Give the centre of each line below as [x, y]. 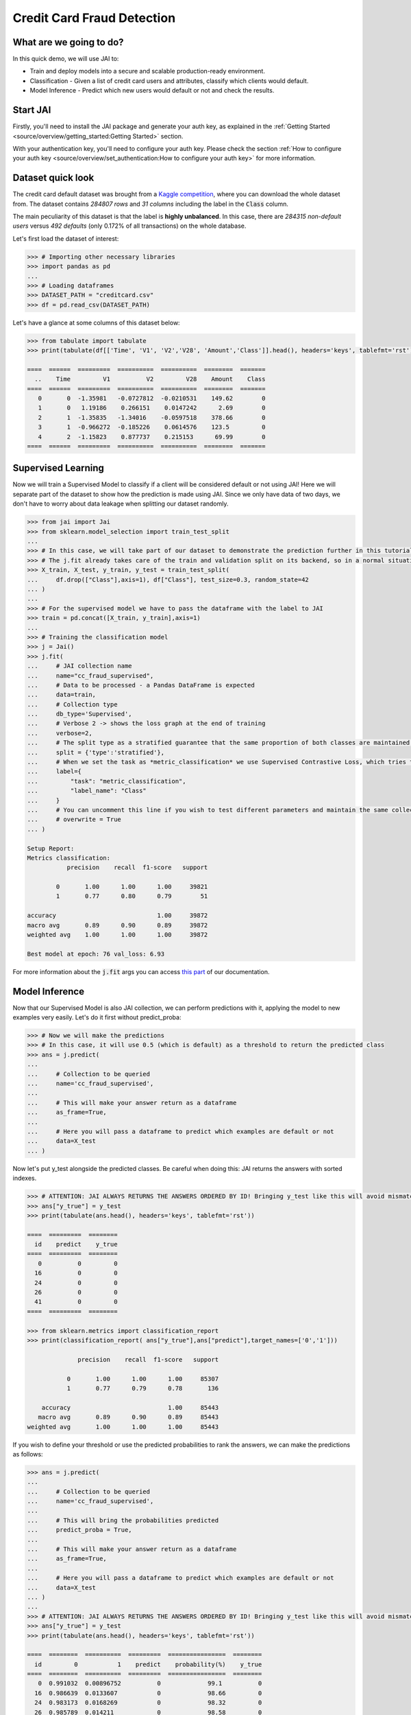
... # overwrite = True [74, 819]
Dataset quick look [53, 178]
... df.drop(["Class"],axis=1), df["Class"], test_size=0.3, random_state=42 [168, 579]
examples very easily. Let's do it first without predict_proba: [97, 1017]
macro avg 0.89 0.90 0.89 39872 [117, 925]
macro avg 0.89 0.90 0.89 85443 [128, 1417]
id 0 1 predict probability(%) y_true [148, 1664]
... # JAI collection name [80, 666]
